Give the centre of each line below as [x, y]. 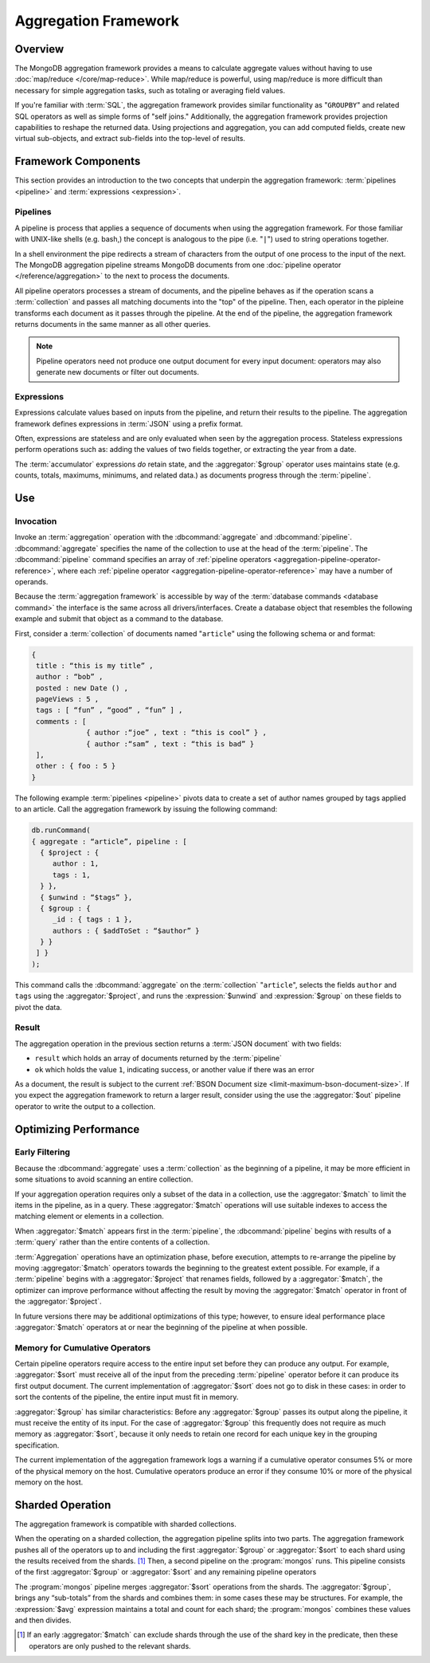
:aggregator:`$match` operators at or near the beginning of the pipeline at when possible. [161, 1327]
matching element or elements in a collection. [90, 1217]
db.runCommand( [61, 830]
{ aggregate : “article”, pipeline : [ [109, 841]
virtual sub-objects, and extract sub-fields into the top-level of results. [130, 139]
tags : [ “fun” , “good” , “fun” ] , [109, 710]
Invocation [36, 521]
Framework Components [78, 161]
